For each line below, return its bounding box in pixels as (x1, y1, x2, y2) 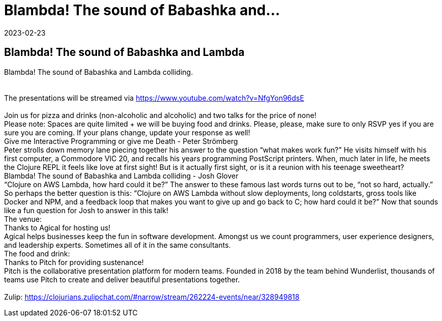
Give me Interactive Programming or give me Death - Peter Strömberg (4, 136, 238, 145)
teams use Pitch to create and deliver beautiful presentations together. (4, 275, 240, 284)
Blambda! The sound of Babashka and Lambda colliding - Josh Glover (4, 171, 239, 180)
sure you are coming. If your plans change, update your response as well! (4, 128, 250, 137)
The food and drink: (4, 249, 70, 258)
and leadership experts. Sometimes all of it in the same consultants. (4, 240, 231, 249)
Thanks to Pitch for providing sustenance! (4, 257, 144, 267)
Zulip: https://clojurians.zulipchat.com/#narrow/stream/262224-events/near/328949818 (4, 292, 300, 301)
